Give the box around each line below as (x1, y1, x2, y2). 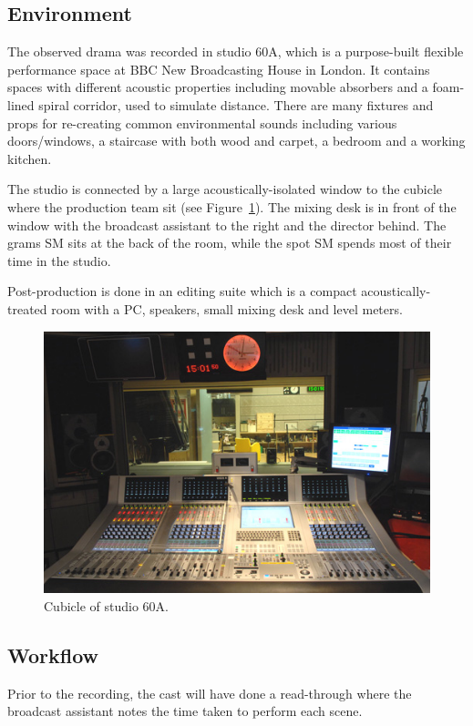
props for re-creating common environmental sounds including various (7, 113, 397, 132)
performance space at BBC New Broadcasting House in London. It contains (7, 59, 430, 78)
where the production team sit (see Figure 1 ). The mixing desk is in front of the (7, 197, 457, 216)
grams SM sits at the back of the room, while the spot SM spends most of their (7, 233, 452, 252)
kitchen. (7, 148, 52, 168)
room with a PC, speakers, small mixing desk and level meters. (51, 299, 403, 318)
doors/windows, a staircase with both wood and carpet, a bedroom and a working (7, 131, 466, 150)
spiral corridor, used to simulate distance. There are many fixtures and (38, 95, 434, 114)
